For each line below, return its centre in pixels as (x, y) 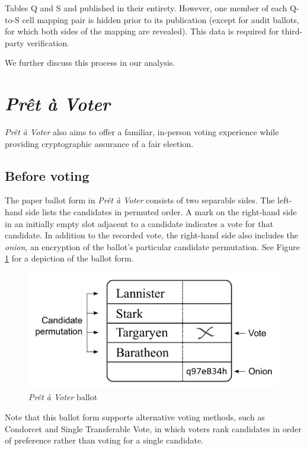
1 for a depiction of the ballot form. (69, 258)
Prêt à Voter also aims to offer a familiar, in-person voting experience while (142, 132)
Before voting (47, 175)
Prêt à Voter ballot (63, 397)
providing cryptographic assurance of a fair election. (99, 143)
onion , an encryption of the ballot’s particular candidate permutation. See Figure (153, 246)
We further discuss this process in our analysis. (90, 63)
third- (292, 31)
